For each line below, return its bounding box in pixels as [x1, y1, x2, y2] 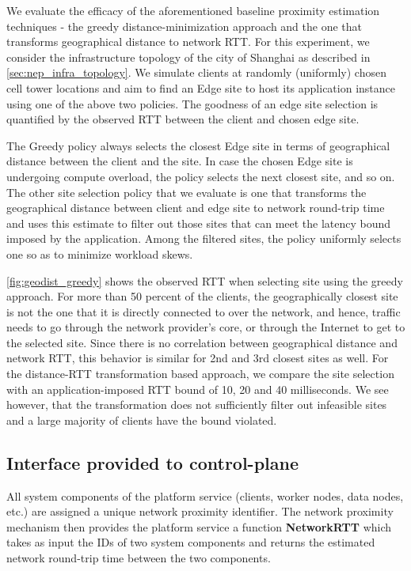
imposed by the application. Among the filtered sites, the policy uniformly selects [6, 230, 401, 247]
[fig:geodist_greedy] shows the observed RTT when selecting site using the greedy [6, 272, 403, 289]
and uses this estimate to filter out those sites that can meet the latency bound [6, 214, 391, 231]
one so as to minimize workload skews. [6, 245, 193, 262]
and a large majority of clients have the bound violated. [6, 411, 277, 428]
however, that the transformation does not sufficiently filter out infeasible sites [6, 396, 387, 413]
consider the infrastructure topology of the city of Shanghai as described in [6, 48, 371, 65]
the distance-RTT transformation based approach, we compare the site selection [6, 365, 394, 382]
